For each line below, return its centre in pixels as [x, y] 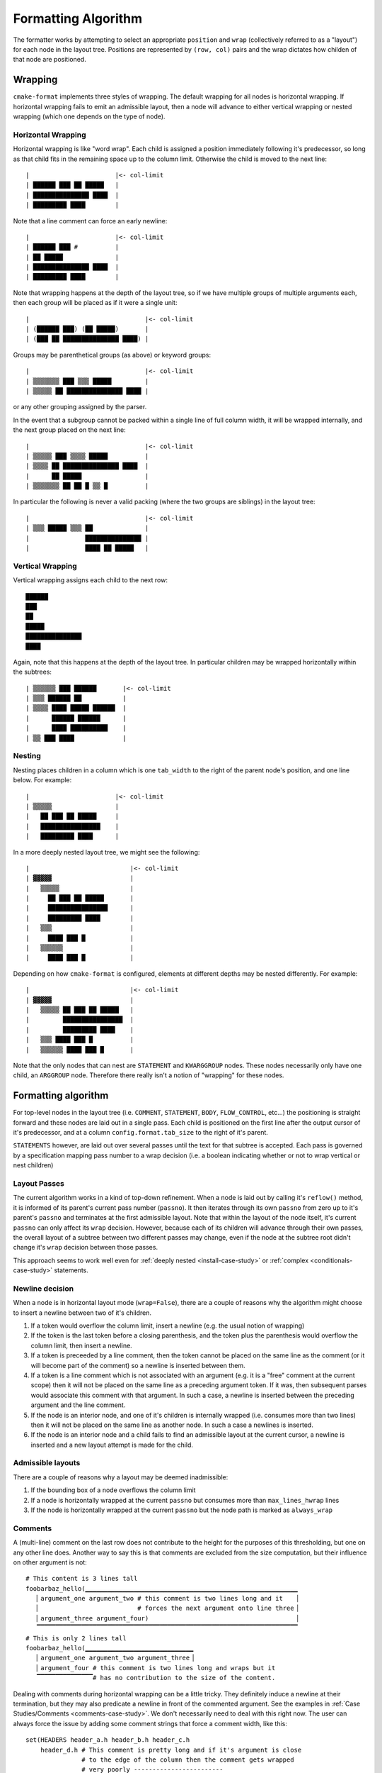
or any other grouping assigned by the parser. [80, 407]
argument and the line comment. [78, 1405]
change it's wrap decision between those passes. [86, 1247]
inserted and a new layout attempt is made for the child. [112, 1445]
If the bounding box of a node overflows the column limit [113, 1490]
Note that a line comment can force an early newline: [90, 221]
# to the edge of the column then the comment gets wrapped [188, 1760]
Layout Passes [39, 1183]
